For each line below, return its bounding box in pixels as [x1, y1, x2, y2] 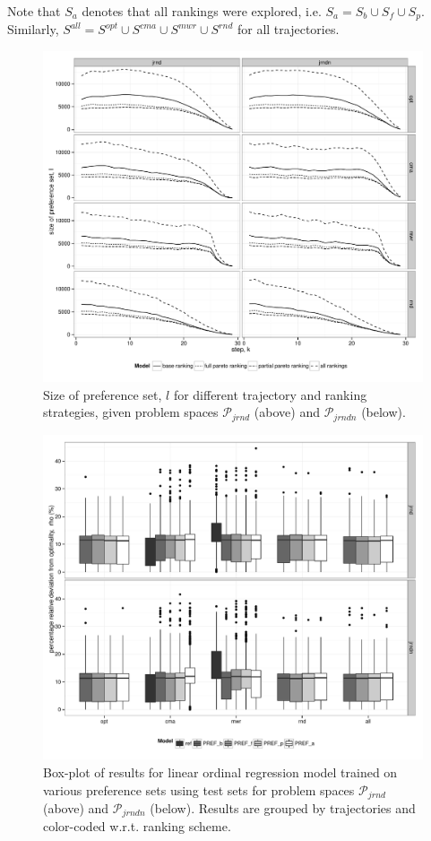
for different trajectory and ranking [173, 385, 367, 403]
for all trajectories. [237, 20, 340, 39]
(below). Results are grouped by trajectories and [150, 798, 416, 817]
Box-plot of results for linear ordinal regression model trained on [43, 762, 398, 781]
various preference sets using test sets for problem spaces [43, 780, 355, 799]
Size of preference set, [43, 385, 162, 403]
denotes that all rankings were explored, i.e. [82, 2, 322, 20]
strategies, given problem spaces [43, 403, 219, 421]
